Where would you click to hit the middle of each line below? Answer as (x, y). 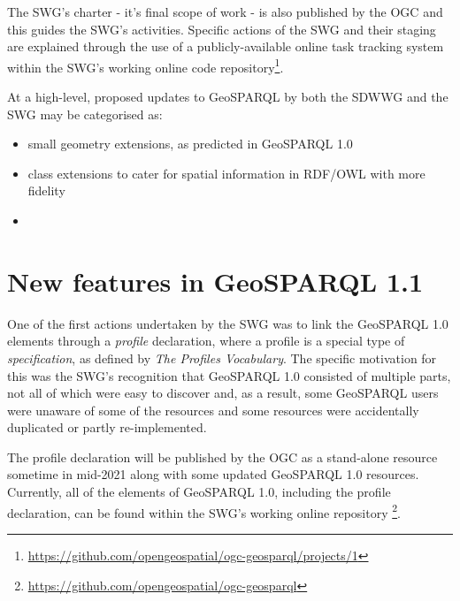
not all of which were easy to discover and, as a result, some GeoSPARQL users (223, 393)
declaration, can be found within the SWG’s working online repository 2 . (204, 511)
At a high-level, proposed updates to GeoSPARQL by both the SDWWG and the (228, 97)
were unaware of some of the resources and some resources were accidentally (213, 410)
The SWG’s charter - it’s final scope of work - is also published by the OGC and (225, 11)
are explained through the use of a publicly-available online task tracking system (226, 46)
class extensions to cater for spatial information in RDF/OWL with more (226, 173)
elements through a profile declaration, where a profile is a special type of (206, 341)
